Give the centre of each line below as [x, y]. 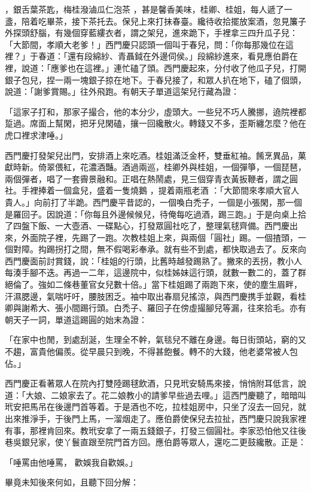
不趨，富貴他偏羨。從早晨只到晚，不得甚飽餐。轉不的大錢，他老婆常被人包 [151, 351]
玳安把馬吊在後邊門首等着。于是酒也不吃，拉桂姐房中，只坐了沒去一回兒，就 [155, 407]
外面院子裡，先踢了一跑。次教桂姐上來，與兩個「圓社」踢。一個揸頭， [159, 237]
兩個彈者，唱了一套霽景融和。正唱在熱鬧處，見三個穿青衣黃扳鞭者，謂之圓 [151, 178]
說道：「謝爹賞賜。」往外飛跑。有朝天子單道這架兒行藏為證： [122, 91]
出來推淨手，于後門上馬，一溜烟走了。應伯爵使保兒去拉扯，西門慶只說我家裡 [155, 418]
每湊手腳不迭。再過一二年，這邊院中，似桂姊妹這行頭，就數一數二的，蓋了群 [155, 272]
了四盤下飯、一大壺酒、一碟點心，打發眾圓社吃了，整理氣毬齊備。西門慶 [147, 226]
